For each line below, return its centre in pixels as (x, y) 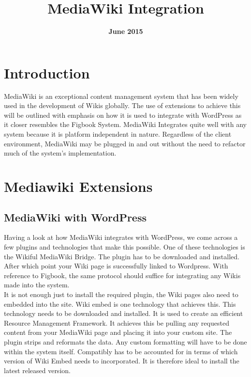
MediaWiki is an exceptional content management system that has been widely (121, 96)
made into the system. (37, 285)
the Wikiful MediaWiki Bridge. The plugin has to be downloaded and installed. (122, 256)
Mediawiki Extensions (78, 186)
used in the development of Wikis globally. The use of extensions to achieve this (122, 105)
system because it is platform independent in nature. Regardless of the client (118, 134)
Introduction (47, 72)
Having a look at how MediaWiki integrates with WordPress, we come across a (121, 237)
